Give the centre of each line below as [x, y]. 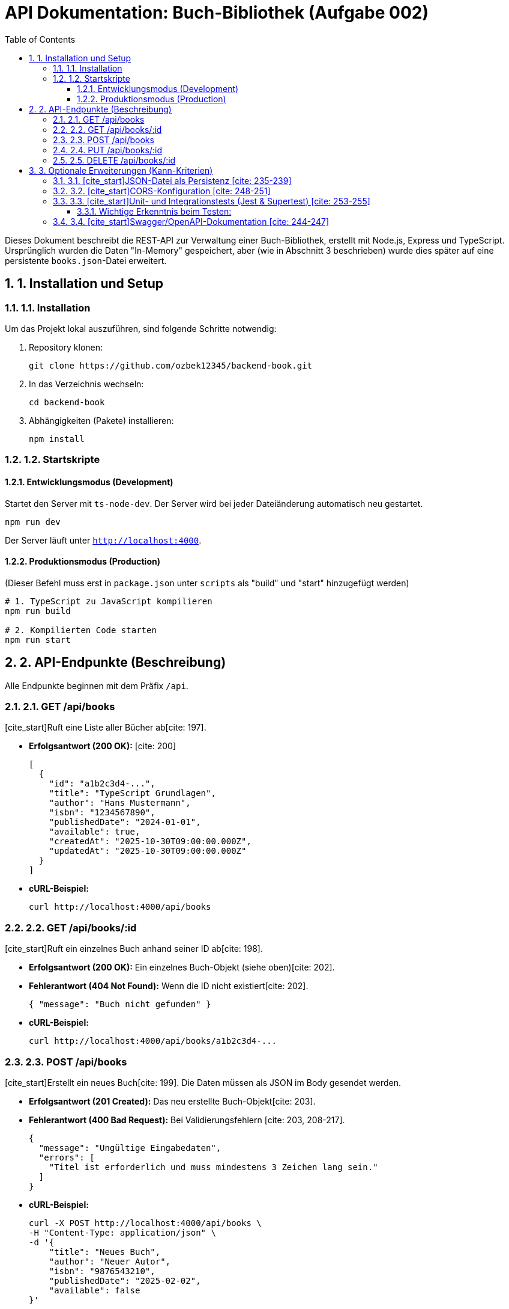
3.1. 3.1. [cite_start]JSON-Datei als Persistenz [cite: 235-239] [172, 180]
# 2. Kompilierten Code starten [81, 630]
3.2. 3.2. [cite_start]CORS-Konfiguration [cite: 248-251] [162, 191]
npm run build [38, 611]
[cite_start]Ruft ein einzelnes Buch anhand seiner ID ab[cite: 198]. [134, 949]
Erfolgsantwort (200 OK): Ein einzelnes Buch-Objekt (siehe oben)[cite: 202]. [182, 967]
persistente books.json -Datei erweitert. [86, 260]
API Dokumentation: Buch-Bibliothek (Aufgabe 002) [217, 13]
